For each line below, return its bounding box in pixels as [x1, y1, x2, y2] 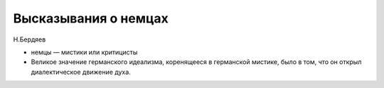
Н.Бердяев [13, 35, 46, 44]
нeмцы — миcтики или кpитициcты [31, 48, 138, 56]
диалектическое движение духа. [31, 68, 131, 76]
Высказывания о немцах [13, 11, 169, 26]
